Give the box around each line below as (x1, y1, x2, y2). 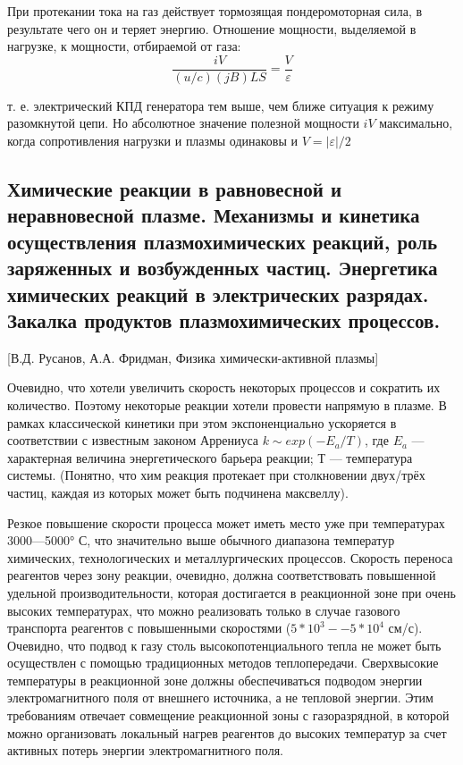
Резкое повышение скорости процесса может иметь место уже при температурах (7, 513, 445, 532)
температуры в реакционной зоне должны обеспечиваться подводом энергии (7, 670, 423, 689)
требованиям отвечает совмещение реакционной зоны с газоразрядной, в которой (7, 706, 450, 725)
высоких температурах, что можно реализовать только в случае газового (7, 601, 400, 619)
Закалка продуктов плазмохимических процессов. (7, 306, 441, 333)
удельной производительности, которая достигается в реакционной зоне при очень (7, 583, 456, 601)
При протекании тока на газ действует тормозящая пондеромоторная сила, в (7, 2, 423, 20)
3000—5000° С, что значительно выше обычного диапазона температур (7, 531, 395, 550)
